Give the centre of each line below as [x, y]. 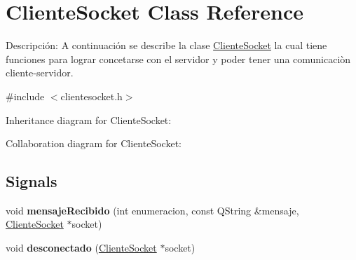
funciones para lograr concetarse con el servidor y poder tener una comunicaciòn [178, 59]
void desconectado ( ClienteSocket [81, 248]
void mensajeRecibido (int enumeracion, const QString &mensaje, [152, 210]
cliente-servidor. [40, 73]
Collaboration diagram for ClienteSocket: [94, 143]
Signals [32, 181]
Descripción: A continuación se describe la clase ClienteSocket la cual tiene [166, 45]
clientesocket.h [91, 96]
